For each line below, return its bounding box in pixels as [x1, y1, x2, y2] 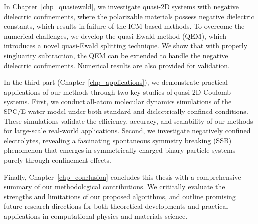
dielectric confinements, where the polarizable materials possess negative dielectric [4, 11, 254, 21]
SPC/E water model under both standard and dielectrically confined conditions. [4, 106, 248, 116]
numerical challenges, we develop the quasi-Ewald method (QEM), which [4, 30, 227, 41]
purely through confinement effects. [4, 154, 111, 165]
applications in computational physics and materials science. [4, 210, 188, 221]
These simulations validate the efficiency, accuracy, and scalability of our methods [4, 115, 253, 126]
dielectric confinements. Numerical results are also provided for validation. [4, 60, 230, 70]
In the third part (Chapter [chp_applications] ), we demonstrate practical [4, 77, 228, 87]
